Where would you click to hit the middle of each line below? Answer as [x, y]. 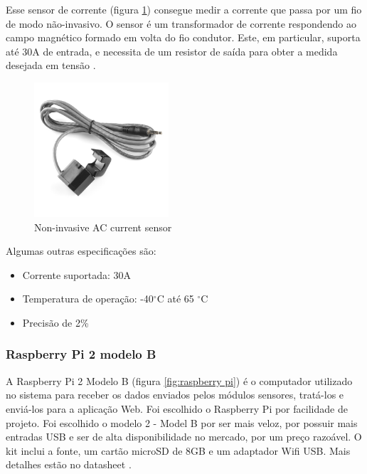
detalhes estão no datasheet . [69, 464]
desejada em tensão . [51, 65]
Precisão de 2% [55, 322]
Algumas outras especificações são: [81, 251]
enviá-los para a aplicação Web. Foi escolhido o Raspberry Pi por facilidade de [177, 408]
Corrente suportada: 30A [77, 274]
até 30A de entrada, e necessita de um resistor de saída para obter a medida [172, 51]
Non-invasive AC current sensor [103, 227]
